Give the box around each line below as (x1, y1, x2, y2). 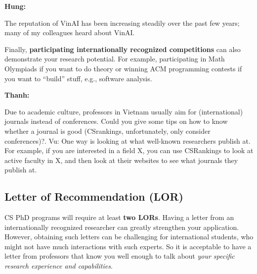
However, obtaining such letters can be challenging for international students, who (4, 231, 254, 242)
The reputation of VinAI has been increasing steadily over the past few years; (4, 17, 240, 28)
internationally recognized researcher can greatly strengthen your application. (4, 221, 239, 232)
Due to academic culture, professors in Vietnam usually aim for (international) (4, 106, 243, 116)
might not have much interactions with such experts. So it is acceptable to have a (4, 241, 252, 251)
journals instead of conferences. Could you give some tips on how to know (4, 116, 228, 126)
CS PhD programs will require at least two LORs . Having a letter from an (4, 212, 234, 222)
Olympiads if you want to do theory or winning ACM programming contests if (4, 63, 242, 73)
